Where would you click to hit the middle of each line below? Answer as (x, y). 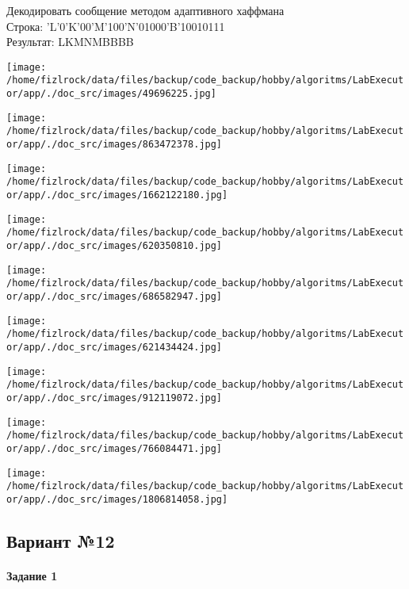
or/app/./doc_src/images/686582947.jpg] (115, 296)
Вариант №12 (61, 540)
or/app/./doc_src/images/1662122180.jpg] (117, 195)
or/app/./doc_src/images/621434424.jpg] (115, 347)
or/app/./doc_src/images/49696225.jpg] (111, 94)
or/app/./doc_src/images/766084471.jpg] (115, 448)
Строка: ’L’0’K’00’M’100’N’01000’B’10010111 (116, 26)
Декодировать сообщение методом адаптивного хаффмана (145, 10)
